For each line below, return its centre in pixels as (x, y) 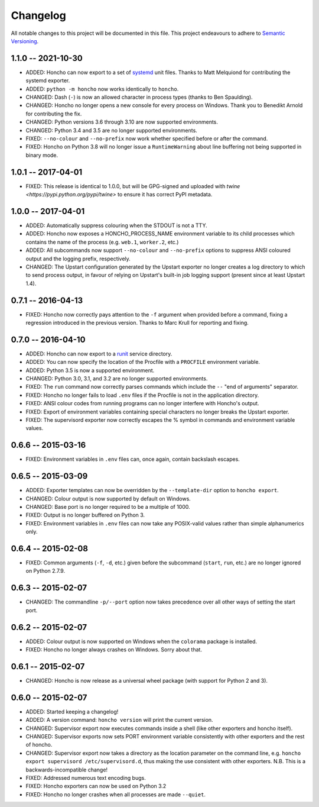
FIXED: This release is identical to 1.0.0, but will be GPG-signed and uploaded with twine (133, 186)
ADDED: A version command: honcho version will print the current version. (119, 720)
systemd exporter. (48, 80)
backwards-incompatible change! (67, 770)
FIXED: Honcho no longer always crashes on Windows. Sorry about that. (114, 650)
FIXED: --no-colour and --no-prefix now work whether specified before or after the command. (147, 138)
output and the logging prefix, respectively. (78, 259)
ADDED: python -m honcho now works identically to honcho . (102, 89)
